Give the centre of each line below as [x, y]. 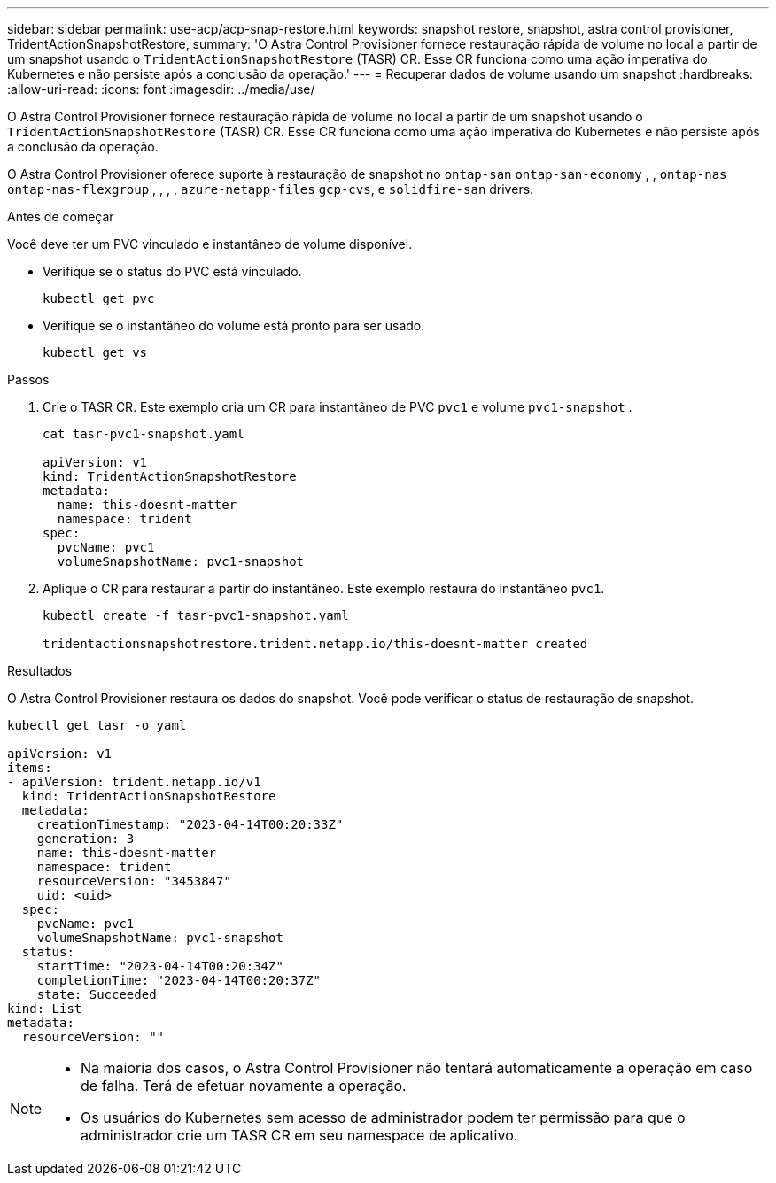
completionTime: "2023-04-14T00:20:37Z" [179, 980]
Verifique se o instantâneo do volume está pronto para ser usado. [234, 325]
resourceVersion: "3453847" [134, 881]
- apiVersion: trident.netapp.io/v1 [134, 782]
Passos [28, 379]
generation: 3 [85, 839]
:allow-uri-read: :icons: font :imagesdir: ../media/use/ [161, 89]
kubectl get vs [95, 352]
